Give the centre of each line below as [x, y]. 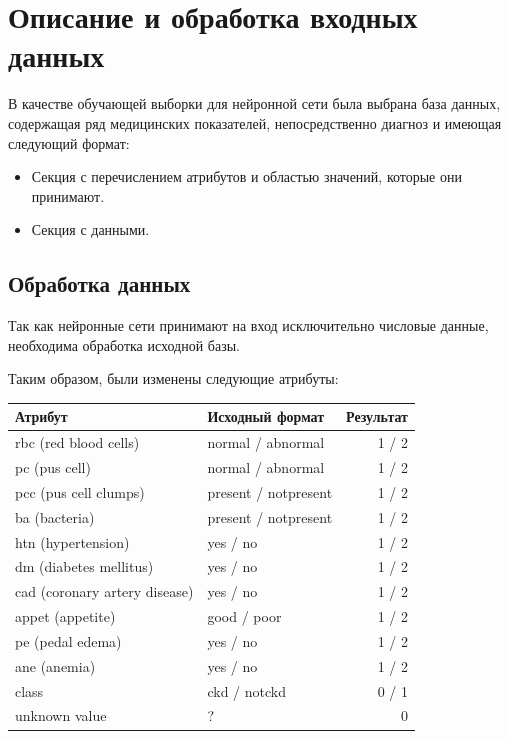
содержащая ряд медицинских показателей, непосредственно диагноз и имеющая [255, 122]
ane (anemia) [55, 665]
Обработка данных [99, 283]
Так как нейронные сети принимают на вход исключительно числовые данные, [248, 325]
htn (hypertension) [72, 541]
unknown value [61, 715]
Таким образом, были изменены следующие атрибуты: [173, 378]
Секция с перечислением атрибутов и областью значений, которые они [246, 176]
